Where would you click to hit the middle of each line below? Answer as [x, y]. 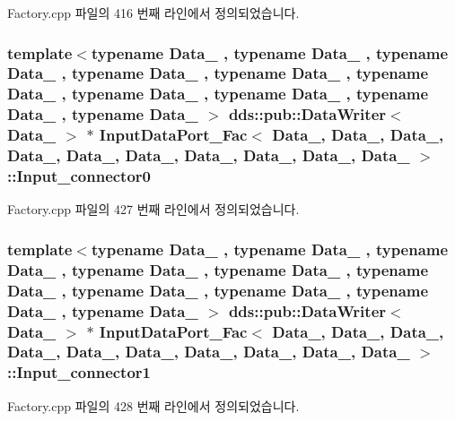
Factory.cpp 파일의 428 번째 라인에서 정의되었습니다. [153, 405]
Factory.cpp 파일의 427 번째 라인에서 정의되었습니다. [153, 209]
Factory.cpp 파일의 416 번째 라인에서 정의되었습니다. [153, 13]
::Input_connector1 [79, 372]
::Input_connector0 [79, 176]
